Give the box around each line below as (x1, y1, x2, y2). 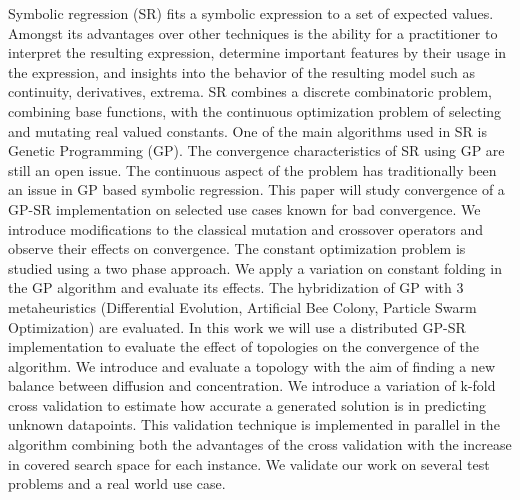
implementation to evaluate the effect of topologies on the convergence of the (8, 336, 480, 357)
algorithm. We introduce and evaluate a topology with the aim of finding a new (8, 355, 496, 376)
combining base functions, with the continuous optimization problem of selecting (8, 100, 502, 121)
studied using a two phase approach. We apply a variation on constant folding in (8, 257, 502, 278)
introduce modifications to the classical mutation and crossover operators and (8, 218, 484, 239)
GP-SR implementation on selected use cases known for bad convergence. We (8, 198, 481, 219)
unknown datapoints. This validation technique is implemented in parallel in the (8, 414, 500, 435)
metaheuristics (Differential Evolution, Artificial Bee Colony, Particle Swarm (8, 296, 477, 317)
